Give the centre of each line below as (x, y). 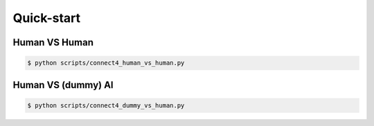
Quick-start (47, 18)
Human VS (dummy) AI (63, 85)
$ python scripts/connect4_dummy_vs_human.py (106, 105)
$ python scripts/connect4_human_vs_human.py (106, 63)
